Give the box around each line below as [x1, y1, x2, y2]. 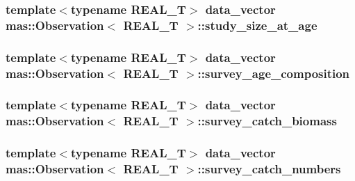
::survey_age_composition [197, 64, 350, 81]
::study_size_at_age [197, 16, 317, 33]
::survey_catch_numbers [197, 160, 341, 178]
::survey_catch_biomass [197, 112, 337, 129]
